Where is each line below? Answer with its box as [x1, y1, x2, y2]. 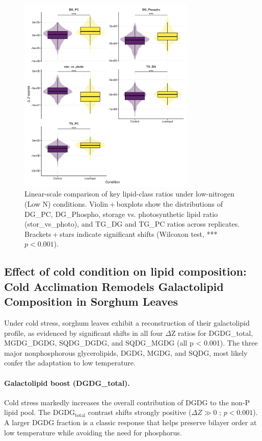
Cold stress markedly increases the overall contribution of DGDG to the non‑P [4, 397, 250, 407]
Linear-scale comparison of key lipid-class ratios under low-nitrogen [24, 188, 234, 199]
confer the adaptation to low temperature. [4, 357, 136, 368]
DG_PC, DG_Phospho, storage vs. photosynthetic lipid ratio [24, 208, 218, 219]
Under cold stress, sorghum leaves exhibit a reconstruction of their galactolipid [4, 317, 250, 328]
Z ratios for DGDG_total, [171, 327, 253, 338]
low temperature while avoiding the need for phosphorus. [4, 427, 182, 437]
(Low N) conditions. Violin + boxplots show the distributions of [24, 199, 223, 209]
